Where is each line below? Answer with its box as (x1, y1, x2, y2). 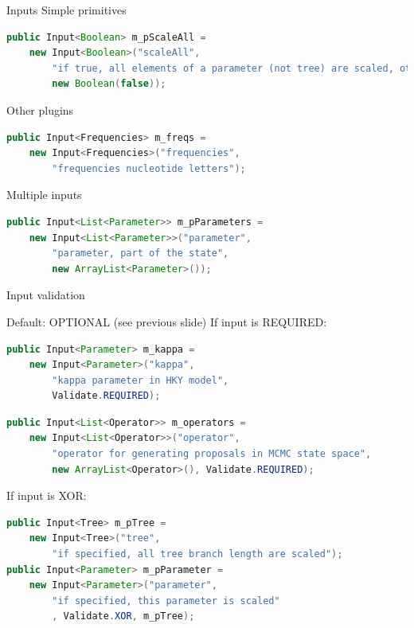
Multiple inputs (6, 186, 82, 203)
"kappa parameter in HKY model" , (52, 374, 229, 386)
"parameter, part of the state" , (52, 248, 229, 259)
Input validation (6, 287, 85, 303)
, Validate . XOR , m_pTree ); (52, 610, 195, 622)
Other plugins (6, 101, 74, 118)
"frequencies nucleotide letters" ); (52, 162, 246, 174)
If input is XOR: (6, 487, 87, 504)
